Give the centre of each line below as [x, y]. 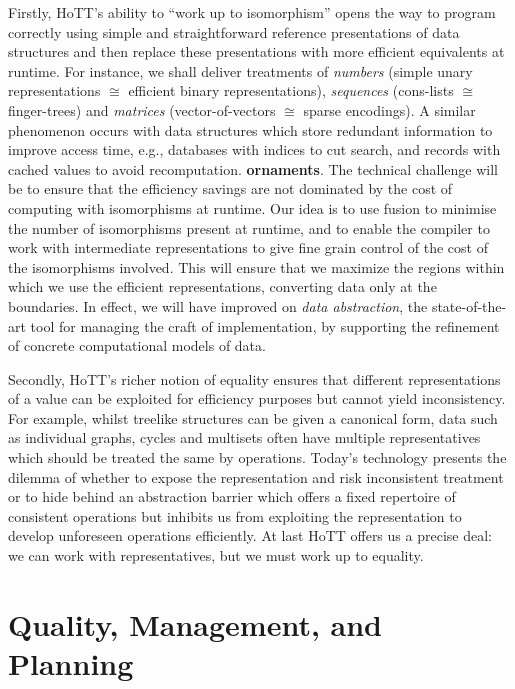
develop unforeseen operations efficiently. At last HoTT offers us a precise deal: [250, 535]
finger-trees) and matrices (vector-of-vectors [142, 109]
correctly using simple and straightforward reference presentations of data [234, 31]
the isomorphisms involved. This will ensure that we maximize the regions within [256, 266]
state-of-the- [469, 305]
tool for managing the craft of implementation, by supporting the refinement [265, 325]
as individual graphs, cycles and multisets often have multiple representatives [244, 437]
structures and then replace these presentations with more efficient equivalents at [256, 51]
